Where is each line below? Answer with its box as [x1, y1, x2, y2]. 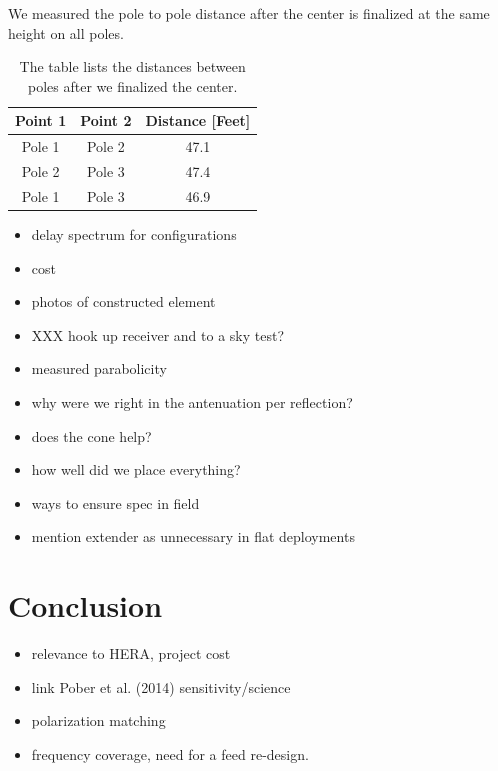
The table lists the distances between [19, 56, 246, 77]
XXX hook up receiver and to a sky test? [31, 324, 285, 345]
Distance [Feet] [145, 110, 251, 131]
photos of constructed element [31, 291, 216, 312]
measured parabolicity [31, 358, 167, 379]
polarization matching [31, 710, 166, 731]
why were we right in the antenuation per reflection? [31, 391, 353, 412]
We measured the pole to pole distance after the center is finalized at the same [8, 3, 490, 23]
